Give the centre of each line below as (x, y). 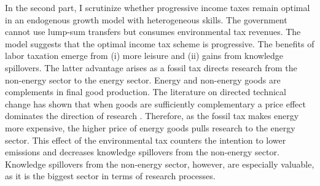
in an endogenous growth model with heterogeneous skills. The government (146, 19)
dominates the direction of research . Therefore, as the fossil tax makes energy (152, 116)
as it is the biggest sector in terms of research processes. (110, 176)
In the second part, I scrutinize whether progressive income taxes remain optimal (158, 7)
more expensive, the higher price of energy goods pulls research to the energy (150, 127)
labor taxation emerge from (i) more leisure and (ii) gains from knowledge (144, 56)
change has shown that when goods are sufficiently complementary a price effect (155, 103)
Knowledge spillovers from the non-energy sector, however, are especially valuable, (160, 164)
